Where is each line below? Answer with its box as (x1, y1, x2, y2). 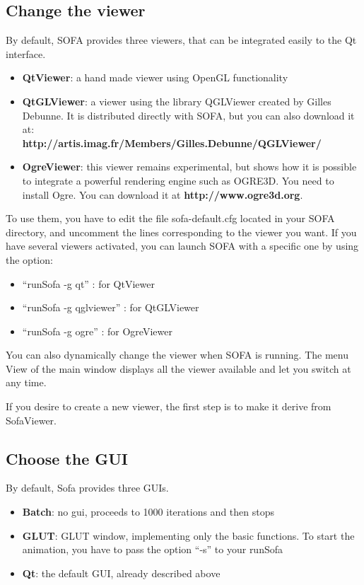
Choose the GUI (6, 447, 128, 469)
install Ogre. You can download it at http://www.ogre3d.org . (22, 187, 303, 202)
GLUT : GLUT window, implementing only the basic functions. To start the (22, 528, 355, 543)
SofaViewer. (6, 412, 57, 427)
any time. (6, 375, 47, 390)
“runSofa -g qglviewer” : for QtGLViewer (22, 300, 199, 315)
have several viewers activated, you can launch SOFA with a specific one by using (6, 238, 359, 253)
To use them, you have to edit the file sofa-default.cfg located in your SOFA (6, 211, 335, 226)
